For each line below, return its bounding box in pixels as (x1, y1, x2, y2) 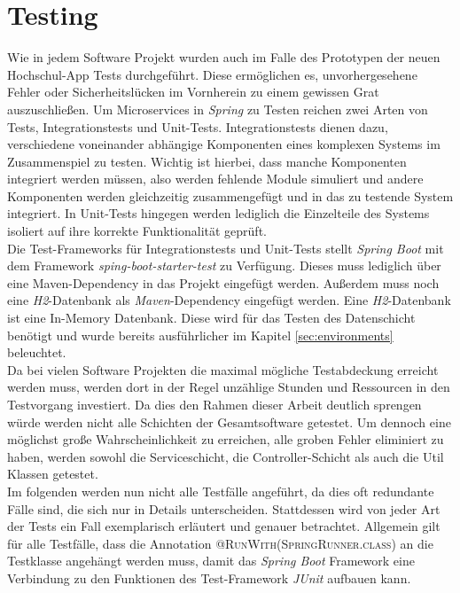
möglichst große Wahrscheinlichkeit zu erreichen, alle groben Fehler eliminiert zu (7, 430, 444, 449)
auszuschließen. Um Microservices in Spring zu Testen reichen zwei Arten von (7, 99, 428, 118)
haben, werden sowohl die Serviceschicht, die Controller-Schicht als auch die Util (7, 447, 444, 465)
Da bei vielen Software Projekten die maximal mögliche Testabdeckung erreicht (7, 360, 439, 378)
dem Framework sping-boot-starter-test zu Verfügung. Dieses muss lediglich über (7, 256, 441, 275)
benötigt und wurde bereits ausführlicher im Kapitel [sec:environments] (7, 325, 394, 344)
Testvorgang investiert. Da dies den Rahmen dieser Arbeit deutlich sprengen (7, 395, 422, 413)
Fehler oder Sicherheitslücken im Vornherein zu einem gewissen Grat (7, 82, 379, 101)
